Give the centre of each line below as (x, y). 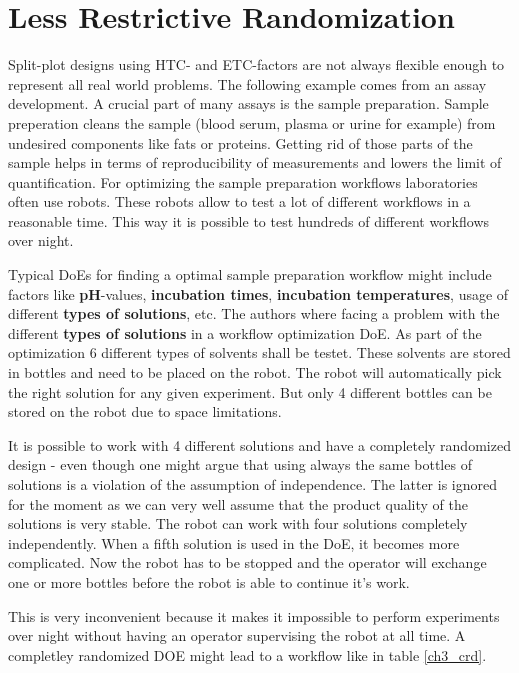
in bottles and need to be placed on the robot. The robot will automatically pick (255, 372)
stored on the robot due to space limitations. (145, 411)
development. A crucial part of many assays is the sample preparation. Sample (248, 103)
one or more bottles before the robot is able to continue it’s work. (209, 581)
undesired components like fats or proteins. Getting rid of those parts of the (240, 142)
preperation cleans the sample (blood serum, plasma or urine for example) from (252, 122)
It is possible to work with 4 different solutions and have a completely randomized (259, 444)
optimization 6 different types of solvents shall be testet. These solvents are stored (259, 352)
